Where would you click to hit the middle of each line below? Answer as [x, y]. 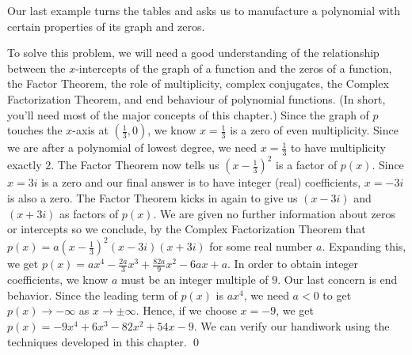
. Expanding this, [364, 246]
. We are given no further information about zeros [274, 213]
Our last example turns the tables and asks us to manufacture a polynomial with [204, 10]
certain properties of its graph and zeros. [106, 26]
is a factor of [307, 165]
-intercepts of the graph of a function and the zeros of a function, [234, 68]
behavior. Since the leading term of [92, 295]
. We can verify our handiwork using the [292, 325]
